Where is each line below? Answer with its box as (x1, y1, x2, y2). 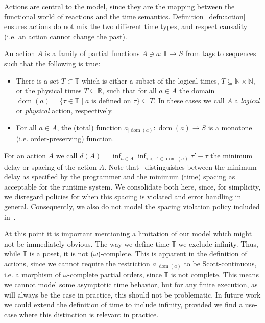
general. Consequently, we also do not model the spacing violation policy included (4, 201, 260, 211)
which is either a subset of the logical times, (81, 75, 219, 86)
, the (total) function (57, 122, 122, 132)
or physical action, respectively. (16, 105, 113, 116)
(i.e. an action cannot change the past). (4, 31, 127, 41)
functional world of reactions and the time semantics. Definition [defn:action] (4, 11, 246, 21)
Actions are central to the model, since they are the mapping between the (4, 1, 235, 11)
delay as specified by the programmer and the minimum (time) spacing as (4, 171, 235, 182)
